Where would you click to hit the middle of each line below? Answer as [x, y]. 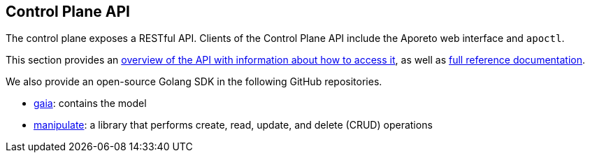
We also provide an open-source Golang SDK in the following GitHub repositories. [194, 82]
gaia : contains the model [90, 103]
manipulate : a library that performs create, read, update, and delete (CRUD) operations [233, 125]
